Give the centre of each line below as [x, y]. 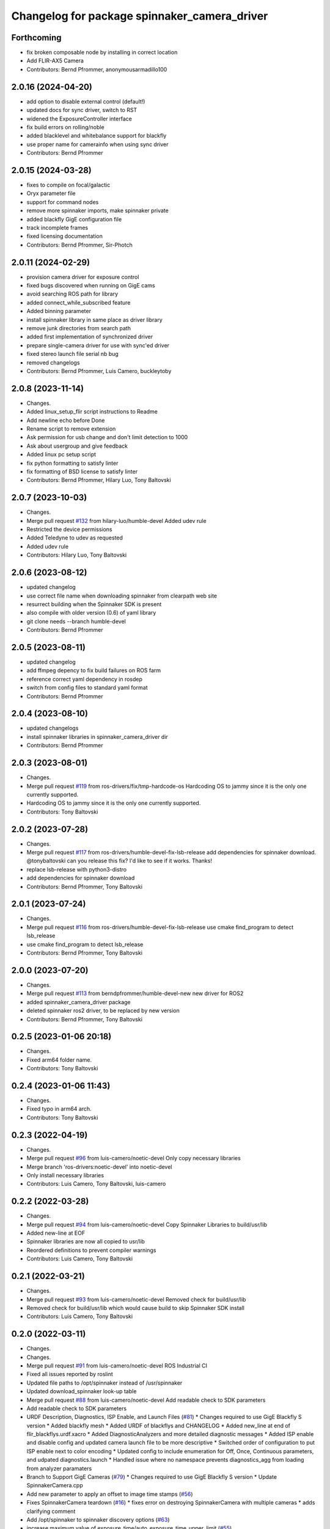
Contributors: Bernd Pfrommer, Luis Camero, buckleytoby [99, 371]
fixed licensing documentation [65, 236]
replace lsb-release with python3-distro [77, 869]
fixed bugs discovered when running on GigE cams [91, 286]
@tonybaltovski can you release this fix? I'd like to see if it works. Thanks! [119, 861]
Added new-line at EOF [56, 1233]
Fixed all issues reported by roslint [70, 1374]
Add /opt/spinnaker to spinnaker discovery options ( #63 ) [98, 1520]
